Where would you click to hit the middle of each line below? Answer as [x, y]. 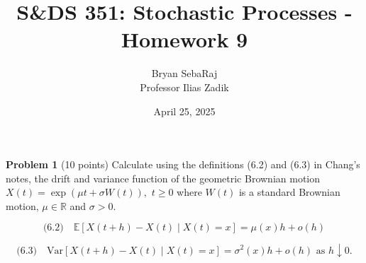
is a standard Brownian [289, 192]
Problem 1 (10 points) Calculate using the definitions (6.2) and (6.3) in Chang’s [183, 164]
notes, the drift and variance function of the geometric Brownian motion [163, 178]
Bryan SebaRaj [184, 73]
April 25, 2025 [184, 111]
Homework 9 [184, 39]
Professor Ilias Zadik [184, 87]
